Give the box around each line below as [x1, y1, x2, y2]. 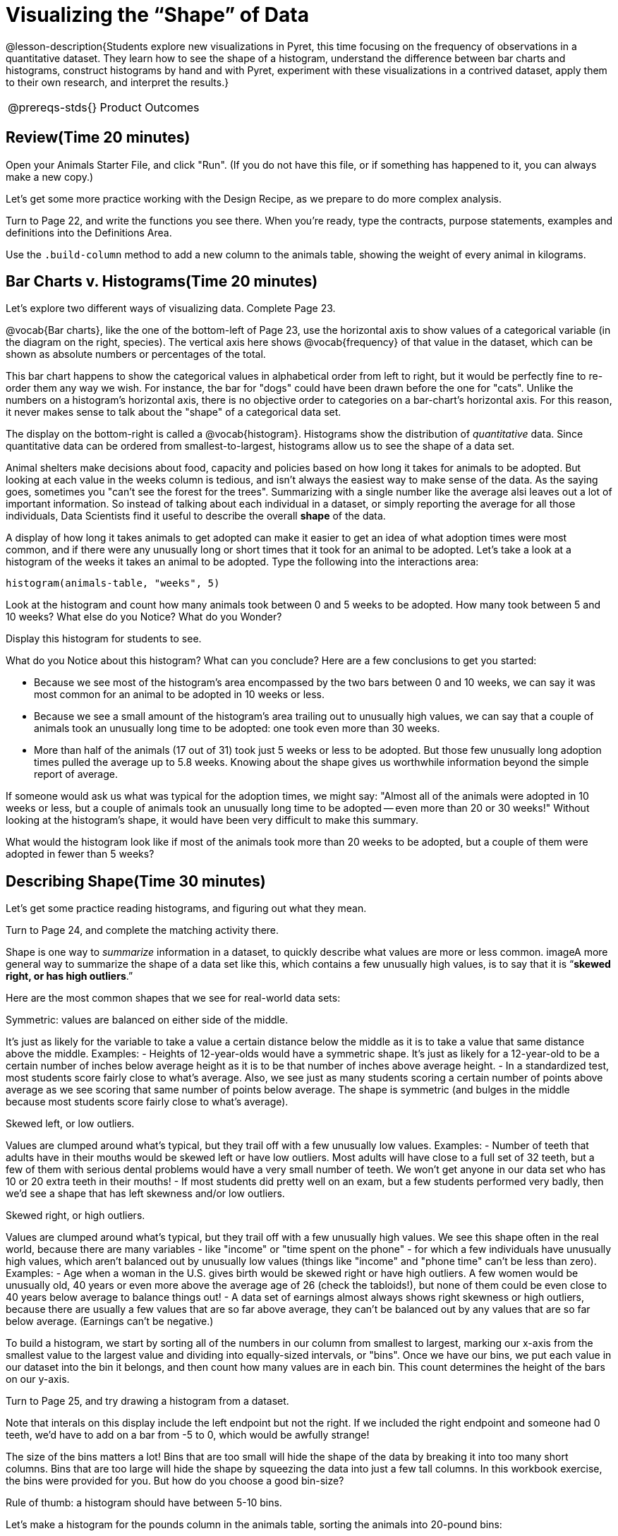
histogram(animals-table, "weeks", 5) [6, 577, 220, 589]
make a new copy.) [6, 170, 94, 183]
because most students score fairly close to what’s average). [6, 1096, 289, 1108]
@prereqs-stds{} [8, 100, 97, 114]
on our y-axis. [6, 1373, 70, 1386]
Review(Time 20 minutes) [6, 128, 190, 147]
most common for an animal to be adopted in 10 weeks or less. [34, 688, 325, 701]
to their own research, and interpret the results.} [6, 76, 229, 88]
